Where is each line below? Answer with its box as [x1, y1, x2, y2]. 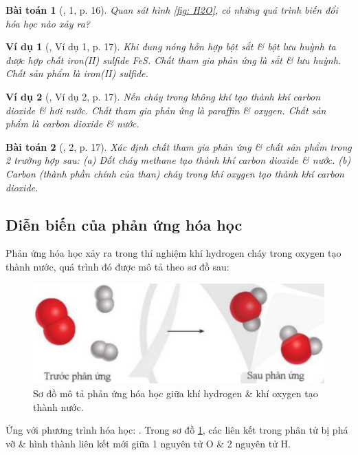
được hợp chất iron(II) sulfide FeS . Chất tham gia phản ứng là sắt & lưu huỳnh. [5, 52, 342, 67]
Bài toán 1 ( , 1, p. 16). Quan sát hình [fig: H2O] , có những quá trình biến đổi [5, 3, 338, 17]
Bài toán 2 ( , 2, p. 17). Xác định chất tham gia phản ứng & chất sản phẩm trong [5, 139, 352, 154]
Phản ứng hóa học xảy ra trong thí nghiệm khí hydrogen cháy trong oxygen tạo [5, 246, 342, 260]
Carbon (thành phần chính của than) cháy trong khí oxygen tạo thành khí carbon [5, 166, 344, 180]
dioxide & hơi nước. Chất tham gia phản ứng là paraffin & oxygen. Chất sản [5, 103, 326, 117]
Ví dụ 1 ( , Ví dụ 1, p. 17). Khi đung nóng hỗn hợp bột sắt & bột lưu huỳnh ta [5, 39, 336, 54]
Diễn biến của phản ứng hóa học [5, 213, 243, 235]
